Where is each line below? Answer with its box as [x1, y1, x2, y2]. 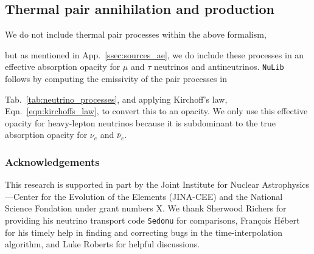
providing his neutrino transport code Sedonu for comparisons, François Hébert [5, 214, 300, 227]
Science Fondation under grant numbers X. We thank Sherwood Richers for [5, 202, 287, 215]
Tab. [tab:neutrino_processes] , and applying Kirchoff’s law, [5, 92, 228, 105]
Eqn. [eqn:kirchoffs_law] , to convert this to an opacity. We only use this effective [5, 105, 308, 117]
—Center [5, 190, 38, 202]
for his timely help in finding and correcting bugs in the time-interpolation [5, 225, 283, 238]
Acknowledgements [5, 154, 100, 169]
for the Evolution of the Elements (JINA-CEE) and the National [41, 190, 283, 202]
